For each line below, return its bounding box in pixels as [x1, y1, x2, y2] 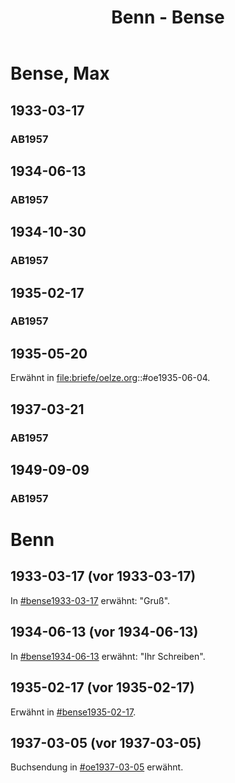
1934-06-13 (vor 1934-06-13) [10, 624, 199, 641]
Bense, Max [10, 62, 110, 85]
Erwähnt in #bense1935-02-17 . [10, 706, 137, 718]
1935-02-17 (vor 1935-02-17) [10, 679, 195, 696]
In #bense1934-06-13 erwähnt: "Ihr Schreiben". [10, 650, 206, 662]
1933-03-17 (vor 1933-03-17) [10, 568, 197, 585]
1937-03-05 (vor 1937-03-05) [10, 734, 202, 751]
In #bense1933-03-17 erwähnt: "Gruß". [10, 594, 171, 606]
